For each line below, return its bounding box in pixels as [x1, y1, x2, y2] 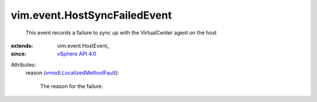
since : [11, 50, 26, 58]
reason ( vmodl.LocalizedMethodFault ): [25, 69, 120, 76]
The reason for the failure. [40, 82, 104, 90]
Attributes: [11, 61, 36, 68]
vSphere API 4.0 [57, 50, 97, 58]
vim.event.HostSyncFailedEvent [11, 9, 172, 22]
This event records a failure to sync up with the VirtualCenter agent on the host [25, 29, 217, 36]
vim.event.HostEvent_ [57, 42, 110, 49]
